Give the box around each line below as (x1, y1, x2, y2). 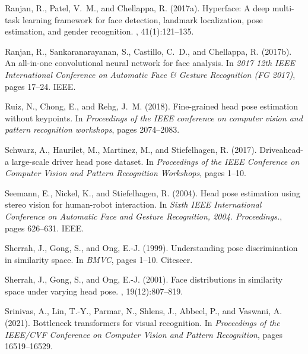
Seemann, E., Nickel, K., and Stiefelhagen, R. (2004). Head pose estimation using (5, 186, 301, 199)
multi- (272, 2, 294, 14)
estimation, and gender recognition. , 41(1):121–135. (5, 25, 194, 37)
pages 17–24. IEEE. (5, 80, 76, 92)
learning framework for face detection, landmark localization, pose (23, 13, 263, 26)
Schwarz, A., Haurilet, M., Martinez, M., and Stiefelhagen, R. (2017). (5, 143, 257, 155)
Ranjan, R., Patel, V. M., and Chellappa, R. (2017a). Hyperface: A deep (5, 2, 270, 14)
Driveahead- (259, 143, 304, 155)
